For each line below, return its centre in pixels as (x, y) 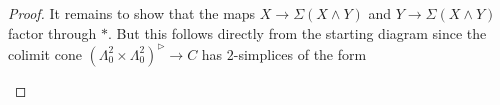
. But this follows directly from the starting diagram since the (297, 32)
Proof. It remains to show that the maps (132, 13)
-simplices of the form (300, 53)
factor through (52, 32)
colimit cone (45, 53)
